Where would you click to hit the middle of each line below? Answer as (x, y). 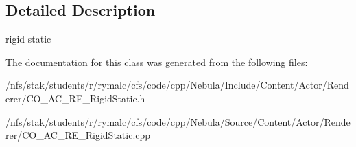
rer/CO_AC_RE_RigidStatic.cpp (78, 135)
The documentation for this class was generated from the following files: (157, 61)
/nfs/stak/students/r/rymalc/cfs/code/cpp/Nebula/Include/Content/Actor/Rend (177, 85)
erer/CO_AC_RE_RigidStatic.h (75, 98)
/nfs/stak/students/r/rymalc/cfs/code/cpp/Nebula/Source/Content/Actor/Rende (178, 121)
